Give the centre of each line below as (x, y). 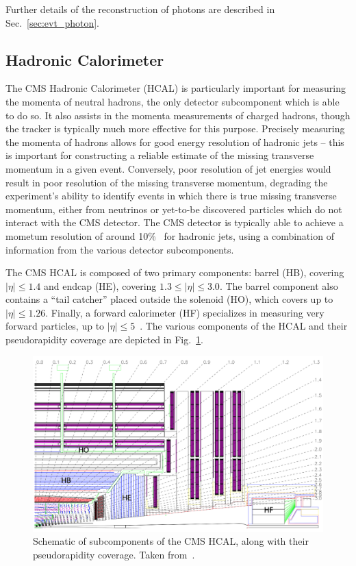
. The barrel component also (279, 285)
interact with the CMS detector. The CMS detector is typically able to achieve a (175, 222)
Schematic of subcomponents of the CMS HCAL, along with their (171, 541)
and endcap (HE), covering (100, 285)
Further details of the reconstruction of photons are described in (140, 9)
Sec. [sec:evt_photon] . (52, 22)
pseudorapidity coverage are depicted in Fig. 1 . (104, 340)
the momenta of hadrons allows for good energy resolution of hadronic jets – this (175, 141)
